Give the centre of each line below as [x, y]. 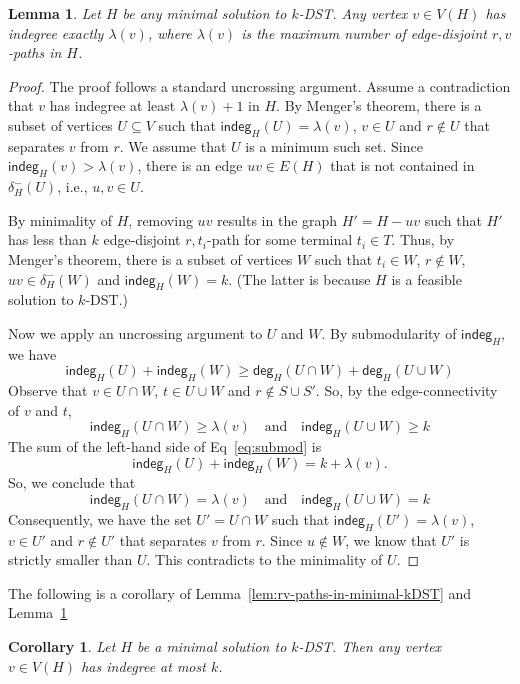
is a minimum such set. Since [334, 145]
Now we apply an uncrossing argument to [135, 332]
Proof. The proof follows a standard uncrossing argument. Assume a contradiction [259, 85]
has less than [47, 239]
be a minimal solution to [212, 646]
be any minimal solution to [204, 13]
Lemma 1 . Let [54, 13]
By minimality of [60, 219]
